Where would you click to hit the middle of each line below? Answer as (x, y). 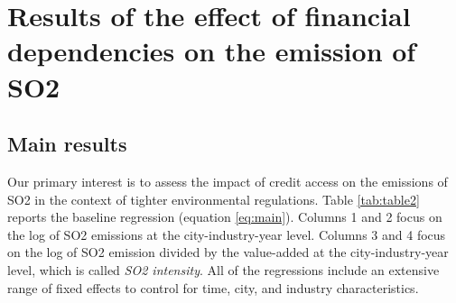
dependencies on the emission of (212, 51)
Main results (67, 144)
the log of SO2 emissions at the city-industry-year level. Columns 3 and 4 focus (227, 234)
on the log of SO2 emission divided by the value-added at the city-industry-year (228, 252)
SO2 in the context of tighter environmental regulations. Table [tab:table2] (214, 199)
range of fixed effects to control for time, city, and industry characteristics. (213, 287)
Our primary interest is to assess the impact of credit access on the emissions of (228, 181)
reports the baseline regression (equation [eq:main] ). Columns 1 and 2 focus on (225, 217)
